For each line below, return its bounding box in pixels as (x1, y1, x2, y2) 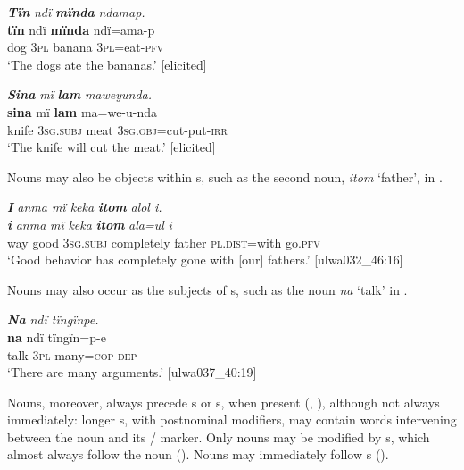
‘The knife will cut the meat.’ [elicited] (7, 138, 216, 156)
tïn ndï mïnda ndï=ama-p (7, 20, 155, 38)
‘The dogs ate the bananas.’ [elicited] (7, 55, 207, 73)
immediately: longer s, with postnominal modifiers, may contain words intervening (7, 410, 457, 429)
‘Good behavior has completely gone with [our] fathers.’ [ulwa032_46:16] (7, 250, 403, 269)
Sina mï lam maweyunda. (7, 85, 153, 104)
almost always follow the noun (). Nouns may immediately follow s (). (7, 445, 389, 464)
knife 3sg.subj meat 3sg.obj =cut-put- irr (7, 120, 228, 138)
